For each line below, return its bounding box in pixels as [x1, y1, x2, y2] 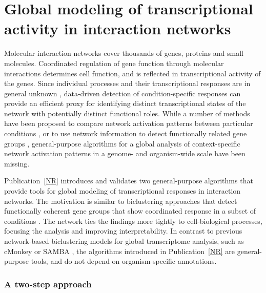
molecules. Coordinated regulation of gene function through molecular [4, 57, 224, 68]
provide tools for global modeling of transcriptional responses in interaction [4, 185, 241, 196]
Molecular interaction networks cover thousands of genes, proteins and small [4, 48, 243, 58]
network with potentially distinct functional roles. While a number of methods [4, 108, 250, 118]
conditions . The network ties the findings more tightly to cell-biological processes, [4, 215, 262, 226]
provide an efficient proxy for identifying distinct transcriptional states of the [4, 98, 246, 109]
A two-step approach [4, 277, 92, 290]
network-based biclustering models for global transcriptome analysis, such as [4, 236, 244, 246]
